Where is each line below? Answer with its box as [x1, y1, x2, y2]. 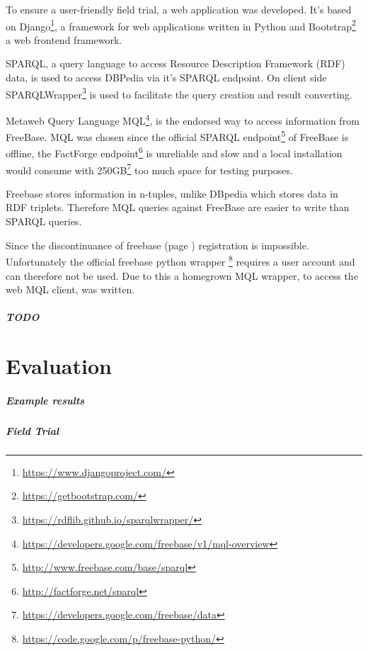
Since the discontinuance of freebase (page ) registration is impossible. [6, 237, 309, 252]
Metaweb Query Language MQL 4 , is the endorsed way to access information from [6, 111, 360, 128]
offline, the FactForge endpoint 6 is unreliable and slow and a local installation [6, 144, 343, 161]
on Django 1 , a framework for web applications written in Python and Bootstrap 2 [6, 16, 356, 33]
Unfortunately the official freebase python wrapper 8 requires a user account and [6, 252, 355, 268]
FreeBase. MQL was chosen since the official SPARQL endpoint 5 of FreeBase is [6, 128, 349, 144]
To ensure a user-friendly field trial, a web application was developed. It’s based [6, 2, 352, 16]
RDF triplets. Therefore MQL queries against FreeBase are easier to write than [6, 200, 350, 215]
